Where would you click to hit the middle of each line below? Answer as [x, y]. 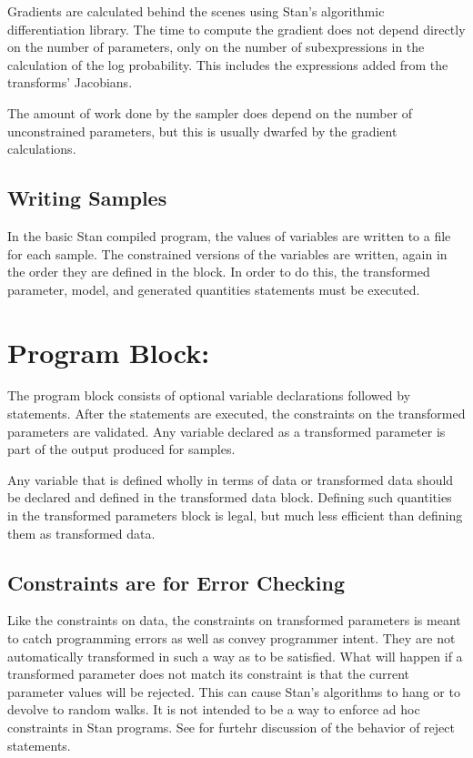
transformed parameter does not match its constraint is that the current [209, 674]
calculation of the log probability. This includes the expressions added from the [228, 64]
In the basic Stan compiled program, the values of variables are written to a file [229, 235]
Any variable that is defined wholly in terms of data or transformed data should [231, 479]
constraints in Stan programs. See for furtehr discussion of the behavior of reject [231, 727]
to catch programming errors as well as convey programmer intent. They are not [231, 638]
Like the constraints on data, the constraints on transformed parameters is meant [234, 620]
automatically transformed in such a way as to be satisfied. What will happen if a [235, 656]
